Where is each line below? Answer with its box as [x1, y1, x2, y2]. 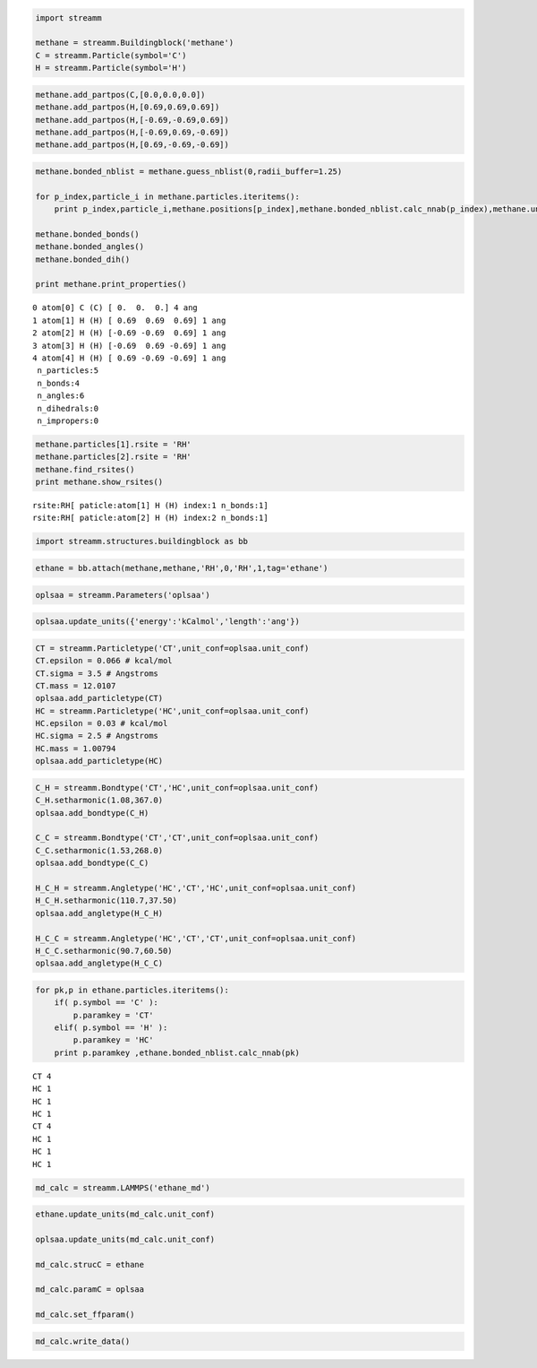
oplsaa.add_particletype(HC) [35, 756, 164, 766]
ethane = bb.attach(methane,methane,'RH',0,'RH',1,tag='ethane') [35, 563, 328, 573]
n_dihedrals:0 [37, 403, 99, 413]
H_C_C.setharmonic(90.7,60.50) [35, 946, 174, 956]
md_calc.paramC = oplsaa [35, 1285, 145, 1294]
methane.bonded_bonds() [35, 229, 141, 239]
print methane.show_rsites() [35, 477, 164, 488]
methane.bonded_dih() [35, 254, 131, 264]
